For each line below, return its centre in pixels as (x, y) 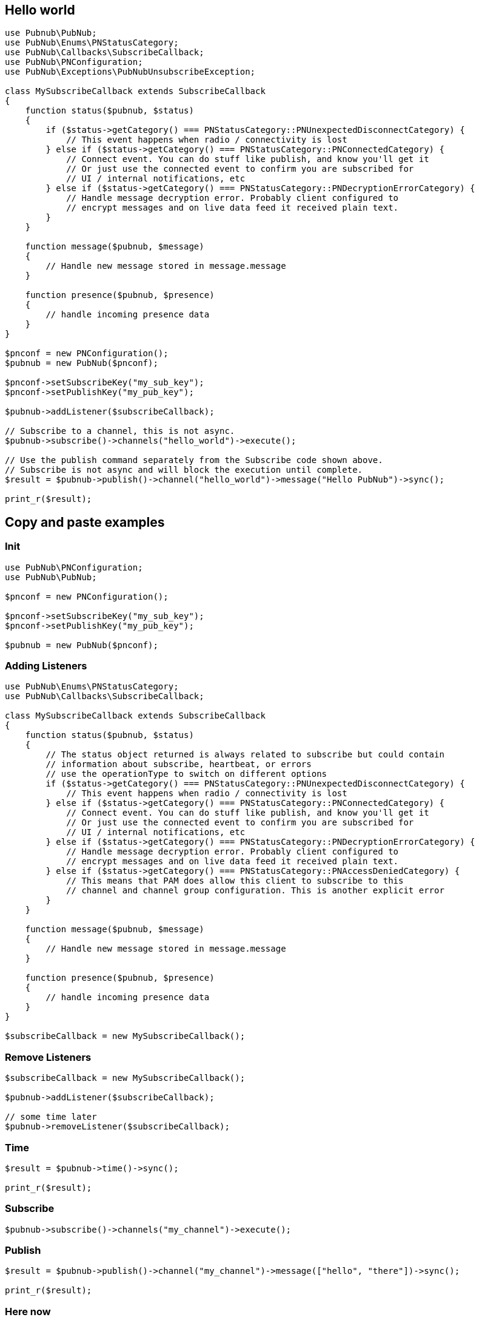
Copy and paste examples (85, 522)
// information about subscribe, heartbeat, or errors (179, 764)
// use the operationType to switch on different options (186, 774)
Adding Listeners (46, 666)
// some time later (51, 1117)
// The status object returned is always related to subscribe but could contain (245, 755)
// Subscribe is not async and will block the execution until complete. (184, 470)
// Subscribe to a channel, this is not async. (120, 431)
